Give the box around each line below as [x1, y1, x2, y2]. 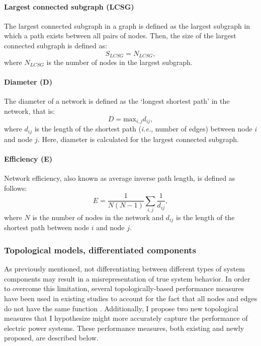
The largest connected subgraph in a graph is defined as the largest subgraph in [4, 20, 250, 31]
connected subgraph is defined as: [4, 40, 107, 50]
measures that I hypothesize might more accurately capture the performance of [4, 313, 248, 323]
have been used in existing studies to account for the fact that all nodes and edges [4, 293, 257, 303]
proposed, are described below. [4, 332, 99, 343]
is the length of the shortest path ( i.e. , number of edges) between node [34, 123, 252, 134]
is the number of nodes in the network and [32, 212, 164, 222]
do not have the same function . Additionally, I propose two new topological [4, 303, 238, 313]
